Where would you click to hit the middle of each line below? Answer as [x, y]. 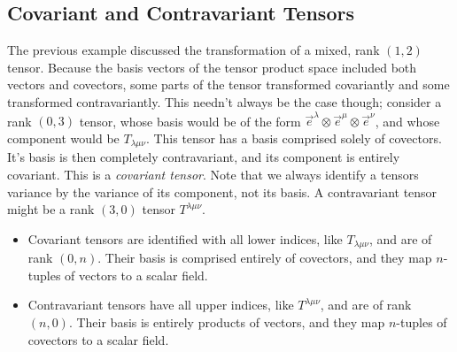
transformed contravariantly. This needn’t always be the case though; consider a [225, 101]
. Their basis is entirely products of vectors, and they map [227, 321]
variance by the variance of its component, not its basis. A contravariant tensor [222, 191]
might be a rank [51, 209]
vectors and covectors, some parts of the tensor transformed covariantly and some [228, 84]
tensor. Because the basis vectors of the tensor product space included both [212, 67]
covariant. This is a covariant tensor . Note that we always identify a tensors [213, 174]
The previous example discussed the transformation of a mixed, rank [194, 50]
